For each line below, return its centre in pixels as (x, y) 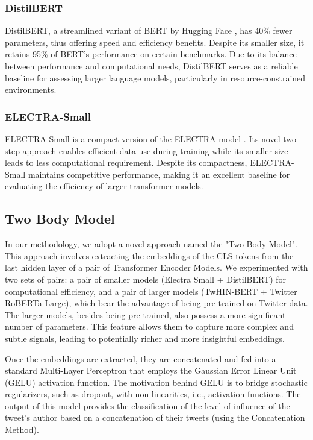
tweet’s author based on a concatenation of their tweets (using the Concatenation (155, 417)
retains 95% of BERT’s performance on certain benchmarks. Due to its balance (151, 54)
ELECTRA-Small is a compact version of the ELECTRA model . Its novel (143, 139)
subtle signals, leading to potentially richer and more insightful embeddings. (145, 338)
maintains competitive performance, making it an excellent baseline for (159, 174)
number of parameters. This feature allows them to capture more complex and (149, 326)
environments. (31, 90)
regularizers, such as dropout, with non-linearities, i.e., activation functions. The (153, 394)
